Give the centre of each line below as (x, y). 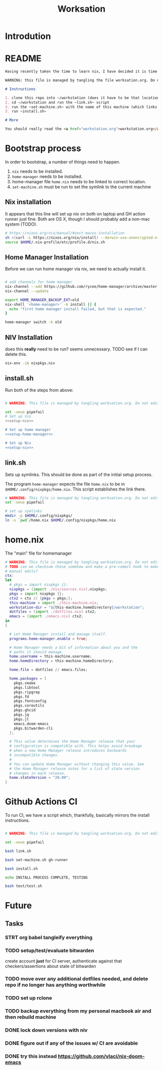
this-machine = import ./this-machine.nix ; (54, 603)
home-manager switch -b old (33, 322)
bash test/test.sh (24, 886)
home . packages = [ (28, 679)
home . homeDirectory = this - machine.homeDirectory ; (62, 661)
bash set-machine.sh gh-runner (37, 860)
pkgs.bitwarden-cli (33, 728)
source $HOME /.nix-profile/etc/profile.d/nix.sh (55, 242)
